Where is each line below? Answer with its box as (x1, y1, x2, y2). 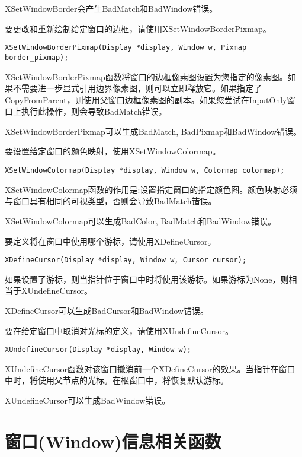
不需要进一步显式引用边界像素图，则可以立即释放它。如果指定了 (12, 82, 262, 94)
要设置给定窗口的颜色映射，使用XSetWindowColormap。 (5, 145, 221, 157)
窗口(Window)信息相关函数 (5, 429, 221, 453)
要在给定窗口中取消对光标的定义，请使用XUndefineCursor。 (5, 324, 233, 337)
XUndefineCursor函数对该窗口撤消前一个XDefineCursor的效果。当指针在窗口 (5, 362, 295, 375)
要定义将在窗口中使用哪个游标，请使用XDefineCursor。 (5, 234, 216, 247)
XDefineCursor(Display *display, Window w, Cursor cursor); (5, 256, 247, 265)
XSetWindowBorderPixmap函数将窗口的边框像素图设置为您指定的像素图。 (5, 70, 288, 82)
